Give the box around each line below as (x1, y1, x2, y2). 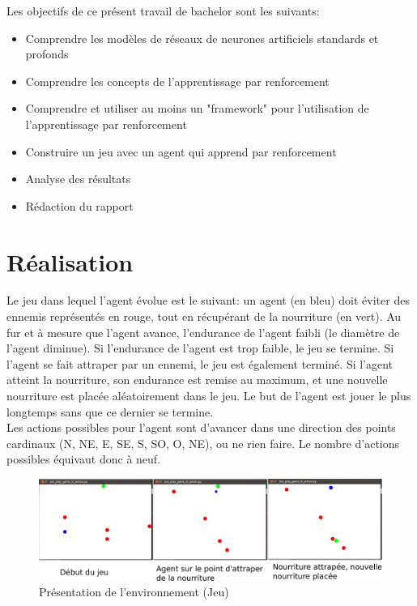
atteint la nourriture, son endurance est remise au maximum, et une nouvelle (6, 371, 388, 388)
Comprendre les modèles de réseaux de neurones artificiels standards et (25, 29, 379, 46)
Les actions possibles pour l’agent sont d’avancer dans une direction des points (6, 419, 396, 436)
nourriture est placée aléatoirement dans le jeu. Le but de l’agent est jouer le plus (6, 387, 411, 404)
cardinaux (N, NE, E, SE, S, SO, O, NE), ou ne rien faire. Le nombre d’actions (6, 434, 400, 451)
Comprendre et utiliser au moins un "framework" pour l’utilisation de (25, 100, 369, 117)
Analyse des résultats (25, 170, 131, 187)
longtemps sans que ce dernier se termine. (6, 403, 214, 420)
